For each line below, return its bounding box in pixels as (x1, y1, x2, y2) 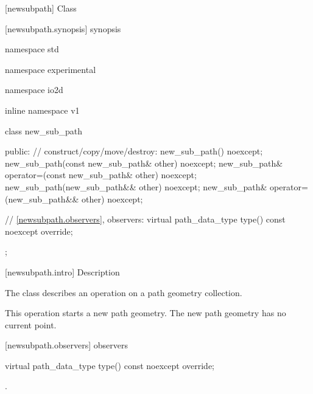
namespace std (5, 43, 59, 55)
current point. (5, 318, 57, 331)
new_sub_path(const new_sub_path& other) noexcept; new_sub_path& (5, 156, 283, 169)
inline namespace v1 (5, 103, 80, 116)
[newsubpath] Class (5, 2, 77, 14)
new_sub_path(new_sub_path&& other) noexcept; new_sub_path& (5, 180, 267, 193)
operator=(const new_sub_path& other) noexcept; (5, 168, 197, 181)
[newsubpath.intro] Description (5, 265, 120, 278)
